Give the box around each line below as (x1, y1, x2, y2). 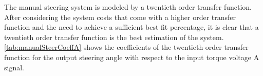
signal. (4, 62, 24, 72)
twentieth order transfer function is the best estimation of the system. (4, 31, 224, 42)
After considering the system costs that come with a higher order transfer (4, 11, 236, 22)
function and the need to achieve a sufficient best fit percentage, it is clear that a (4, 22, 259, 32)
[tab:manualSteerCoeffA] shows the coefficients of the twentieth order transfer (4, 42, 249, 52)
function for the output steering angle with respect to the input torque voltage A (4, 51, 259, 62)
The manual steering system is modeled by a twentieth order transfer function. (4, 2, 252, 12)
